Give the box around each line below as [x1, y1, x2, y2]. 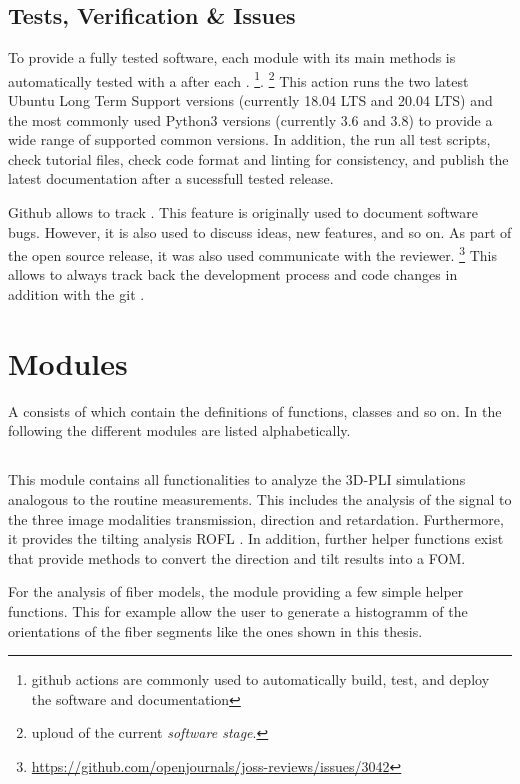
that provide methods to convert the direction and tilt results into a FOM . [8, 547, 466, 568]
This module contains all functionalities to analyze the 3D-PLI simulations [8, 469, 466, 490]
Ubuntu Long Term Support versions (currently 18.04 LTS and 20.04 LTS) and [8, 90, 493, 111]
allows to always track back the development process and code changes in [8, 264, 458, 285]
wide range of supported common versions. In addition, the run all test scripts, [8, 129, 491, 150]
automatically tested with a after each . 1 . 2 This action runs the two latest [8, 67, 469, 91]
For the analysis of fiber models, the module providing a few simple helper [8, 581, 464, 602]
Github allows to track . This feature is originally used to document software [8, 202, 479, 223]
